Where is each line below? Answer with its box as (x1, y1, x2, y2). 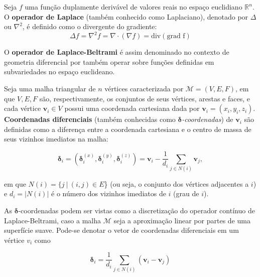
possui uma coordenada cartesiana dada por (64, 103, 200, 113)
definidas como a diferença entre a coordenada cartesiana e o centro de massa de (4, 123, 251, 134)
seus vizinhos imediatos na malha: (4, 133, 108, 144)
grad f (167, 33, 185, 40)
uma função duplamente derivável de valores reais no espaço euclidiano (25, 2, 242, 12)
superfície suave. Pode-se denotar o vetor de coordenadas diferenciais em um (4, 225, 239, 235)
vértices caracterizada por (104, 83, 184, 94)
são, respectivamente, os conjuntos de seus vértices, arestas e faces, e (39, 93, 250, 103)
